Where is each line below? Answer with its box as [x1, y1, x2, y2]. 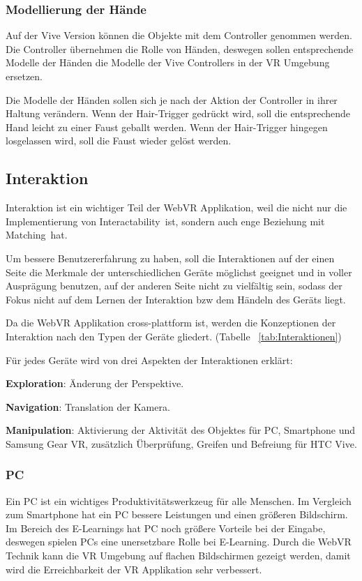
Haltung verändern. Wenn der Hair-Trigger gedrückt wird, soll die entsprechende [6, 106, 351, 121]
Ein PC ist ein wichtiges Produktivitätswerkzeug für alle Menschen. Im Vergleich [6, 493, 352, 508]
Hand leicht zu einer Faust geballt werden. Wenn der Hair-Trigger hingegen [6, 119, 328, 134]
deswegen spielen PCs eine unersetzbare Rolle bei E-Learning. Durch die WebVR [6, 534, 352, 549]
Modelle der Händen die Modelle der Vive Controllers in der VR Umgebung [6, 55, 330, 70]
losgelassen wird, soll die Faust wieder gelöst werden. [6, 133, 232, 148]
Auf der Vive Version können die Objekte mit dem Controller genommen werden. [6, 28, 352, 43]
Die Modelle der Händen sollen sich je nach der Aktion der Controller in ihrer [6, 92, 338, 107]
